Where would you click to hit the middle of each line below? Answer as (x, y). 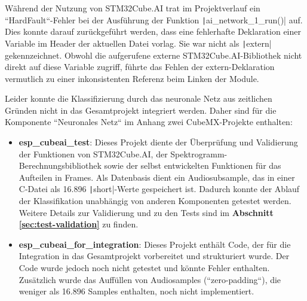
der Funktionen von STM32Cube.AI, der (93, 153)
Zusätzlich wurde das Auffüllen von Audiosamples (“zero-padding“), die (150, 279)
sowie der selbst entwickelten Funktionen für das (193, 165)
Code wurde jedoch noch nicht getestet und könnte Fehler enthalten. (144, 268)
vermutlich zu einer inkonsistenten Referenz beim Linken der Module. (132, 78)
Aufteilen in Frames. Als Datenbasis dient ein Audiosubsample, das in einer (157, 177)
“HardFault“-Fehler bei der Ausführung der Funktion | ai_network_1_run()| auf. (154, 19)
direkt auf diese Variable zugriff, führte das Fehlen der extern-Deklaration (140, 67)
